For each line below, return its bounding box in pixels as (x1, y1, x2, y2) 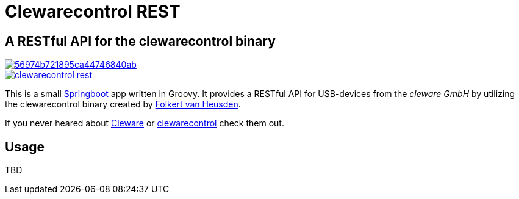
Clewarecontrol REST (5, 1, 181, 22)
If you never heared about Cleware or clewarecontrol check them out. (5, 118, 284, 129)
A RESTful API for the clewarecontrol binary (5, 33, 276, 49)
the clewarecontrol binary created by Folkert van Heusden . (5, 99, 241, 110)
